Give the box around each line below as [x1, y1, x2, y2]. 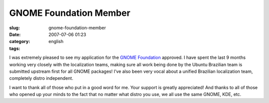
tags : [9, 45, 20, 51]
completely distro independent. [9, 75, 73, 81]
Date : [9, 31, 21, 37]
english [48, 39, 64, 45]
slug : [9, 25, 20, 31]
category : [9, 39, 30, 45]
